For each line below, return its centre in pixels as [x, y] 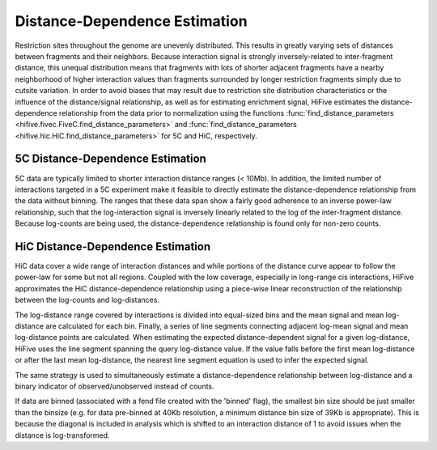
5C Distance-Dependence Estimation [110, 159]
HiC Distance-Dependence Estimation [112, 246]
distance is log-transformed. [62, 435]
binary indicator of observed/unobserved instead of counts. [115, 386]
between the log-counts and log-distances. [87, 300]
